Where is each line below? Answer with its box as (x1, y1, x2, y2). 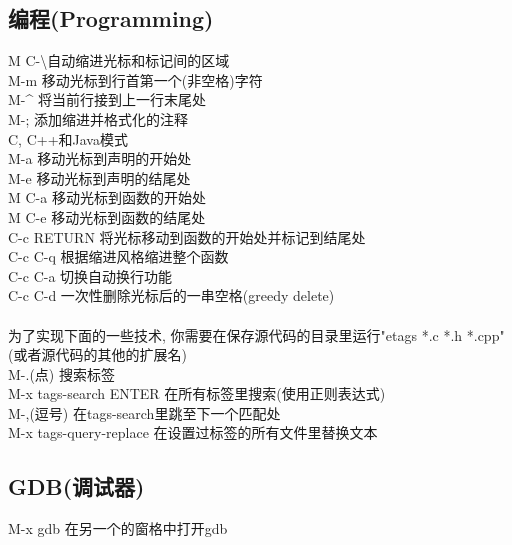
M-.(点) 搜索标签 (8, 363, 115, 384)
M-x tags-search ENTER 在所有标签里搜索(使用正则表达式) (8, 383, 386, 404)
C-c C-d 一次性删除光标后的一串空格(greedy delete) (8, 285, 335, 306)
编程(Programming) (8, 3, 214, 34)
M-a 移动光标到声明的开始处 (8, 148, 192, 169)
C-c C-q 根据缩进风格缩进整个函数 (8, 246, 229, 267)
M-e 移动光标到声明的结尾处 (8, 167, 191, 188)
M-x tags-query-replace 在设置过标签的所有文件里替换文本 (8, 422, 378, 443)
